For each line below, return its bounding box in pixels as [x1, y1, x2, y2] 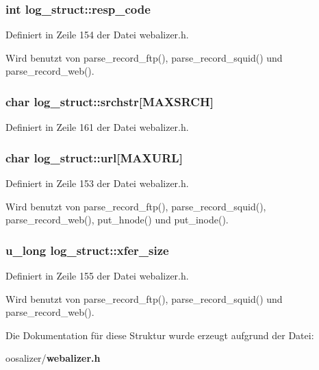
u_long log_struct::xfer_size [5, 241, 169, 258]
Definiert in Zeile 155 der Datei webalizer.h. [5, 269, 189, 283]
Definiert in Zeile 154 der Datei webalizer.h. [5, 27, 189, 42]
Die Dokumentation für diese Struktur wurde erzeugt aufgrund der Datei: [5, 328, 314, 342]
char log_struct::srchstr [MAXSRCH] [5, 92, 214, 110]
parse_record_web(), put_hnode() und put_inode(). [5, 212, 229, 227]
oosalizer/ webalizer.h [5, 351, 101, 365]
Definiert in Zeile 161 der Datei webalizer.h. [5, 120, 189, 134]
